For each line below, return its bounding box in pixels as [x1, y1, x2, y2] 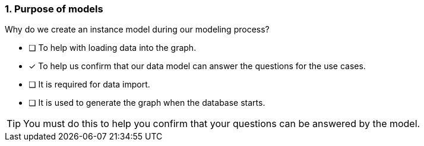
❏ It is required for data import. [29, 79, 150, 90]
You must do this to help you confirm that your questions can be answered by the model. [23, 118, 420, 130]
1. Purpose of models [5, 3, 103, 15]
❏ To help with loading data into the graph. [29, 43, 197, 53]
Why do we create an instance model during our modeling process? [5, 24, 270, 35]
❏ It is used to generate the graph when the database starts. [29, 98, 265, 108]
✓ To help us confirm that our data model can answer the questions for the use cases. [29, 61, 366, 72]
